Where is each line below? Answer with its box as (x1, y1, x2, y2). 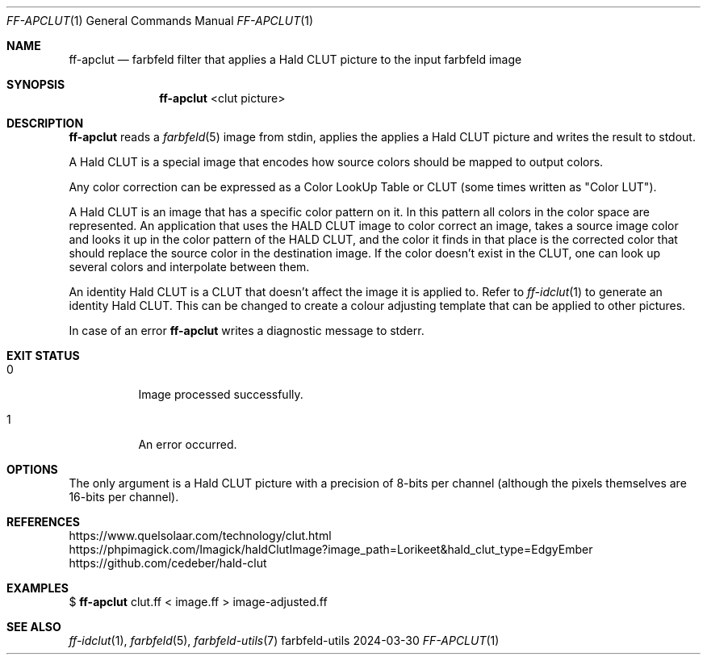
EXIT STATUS (6, 349, 80, 362)
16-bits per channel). (69, 490, 179, 504)
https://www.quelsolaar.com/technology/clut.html (69, 529, 332, 542)
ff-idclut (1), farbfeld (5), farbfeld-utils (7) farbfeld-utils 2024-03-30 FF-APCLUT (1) (69, 634, 500, 647)
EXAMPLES (6, 581, 69, 595)
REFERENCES (6, 515, 80, 529)
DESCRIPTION (6, 116, 84, 130)
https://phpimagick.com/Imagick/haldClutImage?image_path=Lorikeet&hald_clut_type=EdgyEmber (69, 542, 593, 556)
